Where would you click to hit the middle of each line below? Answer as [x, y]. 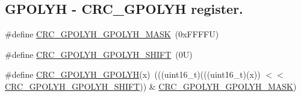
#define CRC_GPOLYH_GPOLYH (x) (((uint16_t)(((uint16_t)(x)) [133, 74]
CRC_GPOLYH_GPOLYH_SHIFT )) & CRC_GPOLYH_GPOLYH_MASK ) [151, 86]
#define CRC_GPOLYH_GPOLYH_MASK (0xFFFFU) [112, 34]
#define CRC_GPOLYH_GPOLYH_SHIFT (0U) [99, 54]
